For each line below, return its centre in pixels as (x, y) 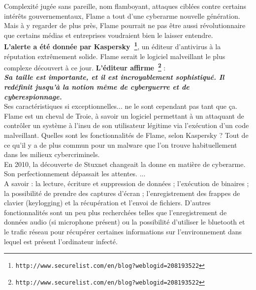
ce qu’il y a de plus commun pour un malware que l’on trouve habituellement (121, 145)
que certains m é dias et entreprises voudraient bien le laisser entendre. (109, 35)
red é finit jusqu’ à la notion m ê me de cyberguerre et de (97, 87)
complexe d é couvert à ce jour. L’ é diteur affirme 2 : (85, 67)
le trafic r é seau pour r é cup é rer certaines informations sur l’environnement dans (123, 231)
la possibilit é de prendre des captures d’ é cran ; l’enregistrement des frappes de (122, 193)
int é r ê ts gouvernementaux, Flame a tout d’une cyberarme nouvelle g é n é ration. (122, 16)
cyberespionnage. (33, 96)
